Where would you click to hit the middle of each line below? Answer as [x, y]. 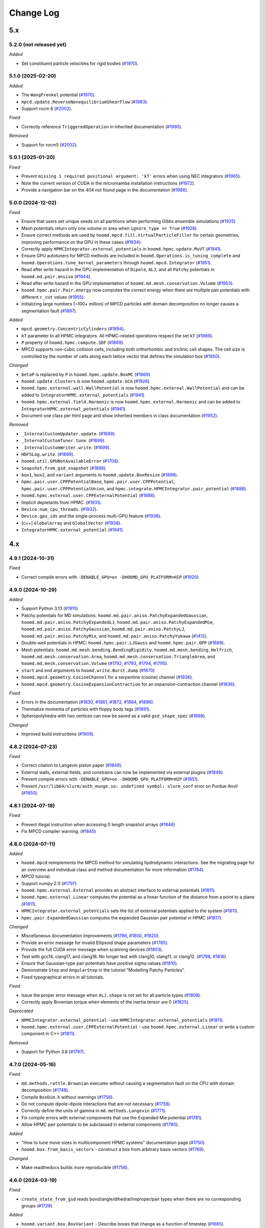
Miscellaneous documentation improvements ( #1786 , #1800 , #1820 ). [90, 936]
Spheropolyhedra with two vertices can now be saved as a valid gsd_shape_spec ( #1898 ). [114, 716]
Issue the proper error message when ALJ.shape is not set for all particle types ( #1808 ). [111, 995]
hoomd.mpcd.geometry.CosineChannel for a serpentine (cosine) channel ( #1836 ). [107, 677]
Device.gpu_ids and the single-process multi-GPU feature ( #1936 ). [92, 516]
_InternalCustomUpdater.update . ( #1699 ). [69, 433]
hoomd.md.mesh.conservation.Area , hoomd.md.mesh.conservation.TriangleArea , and [118, 657]
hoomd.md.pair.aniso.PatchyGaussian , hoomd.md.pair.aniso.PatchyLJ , [104, 629]
